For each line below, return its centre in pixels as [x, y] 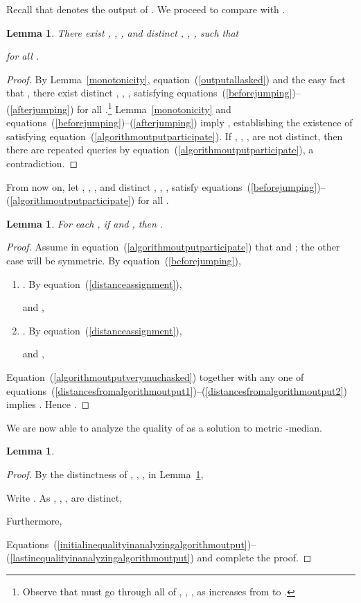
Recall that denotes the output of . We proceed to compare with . [146, 9]
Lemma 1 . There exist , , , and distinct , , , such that [123, 32]
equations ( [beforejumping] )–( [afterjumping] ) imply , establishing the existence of [179, 122]
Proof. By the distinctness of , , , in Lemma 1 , [105, 474]
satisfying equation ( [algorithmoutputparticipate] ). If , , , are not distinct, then [175, 136]
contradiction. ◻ [42, 163]
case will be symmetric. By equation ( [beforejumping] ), [124, 260]
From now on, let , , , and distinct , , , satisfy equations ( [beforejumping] [162, 186]
